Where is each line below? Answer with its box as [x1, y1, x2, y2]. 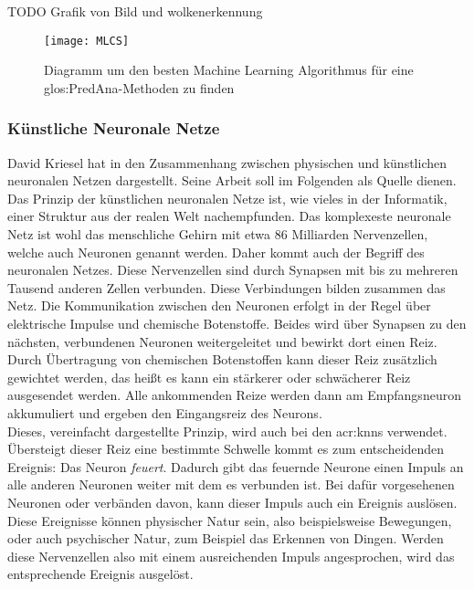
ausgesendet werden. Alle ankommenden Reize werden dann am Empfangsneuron [7, 385, 461, 405]
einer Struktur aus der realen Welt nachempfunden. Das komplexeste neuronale [7, 206, 451, 226]
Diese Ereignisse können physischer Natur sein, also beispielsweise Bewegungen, [7, 510, 452, 530]
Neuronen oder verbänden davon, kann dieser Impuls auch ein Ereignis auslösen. [7, 492, 458, 511]
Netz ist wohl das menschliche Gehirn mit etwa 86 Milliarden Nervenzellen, [7, 225, 428, 244]
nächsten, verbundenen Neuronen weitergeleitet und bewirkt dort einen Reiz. [7, 331, 437, 351]
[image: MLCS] [44, 34, 130, 47]
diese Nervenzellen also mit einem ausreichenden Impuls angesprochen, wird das [7, 546, 455, 565]
